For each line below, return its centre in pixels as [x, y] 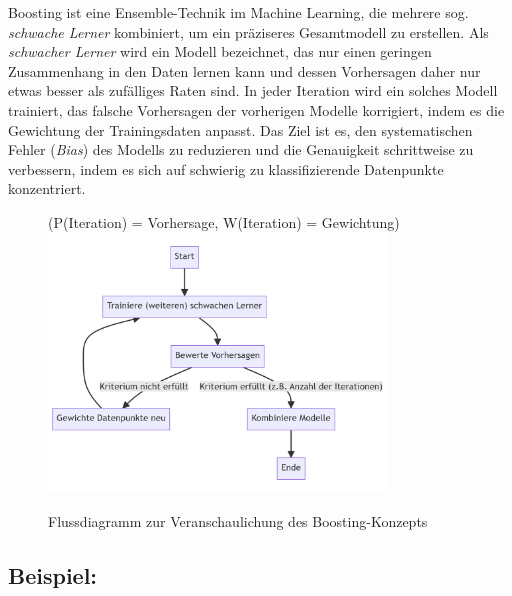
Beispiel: [53, 574]
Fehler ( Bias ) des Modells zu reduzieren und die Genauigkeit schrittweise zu [241, 149]
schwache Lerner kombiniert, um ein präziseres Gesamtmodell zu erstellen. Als [248, 31]
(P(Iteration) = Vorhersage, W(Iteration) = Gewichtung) [224, 221]
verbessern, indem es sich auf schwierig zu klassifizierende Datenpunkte [226, 168]
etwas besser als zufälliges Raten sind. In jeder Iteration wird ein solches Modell [253, 90]
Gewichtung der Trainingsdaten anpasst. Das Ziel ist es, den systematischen [240, 129]
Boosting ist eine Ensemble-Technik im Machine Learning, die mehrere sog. [238, 12]
